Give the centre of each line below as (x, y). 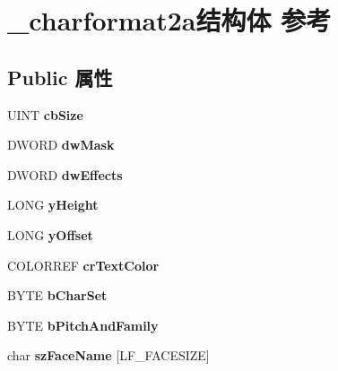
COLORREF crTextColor (83, 265)
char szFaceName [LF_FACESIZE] (108, 355)
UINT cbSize (45, 114)
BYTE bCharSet (57, 295)
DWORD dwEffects (65, 174)
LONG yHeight (53, 205)
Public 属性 (60, 77)
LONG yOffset (50, 234)
